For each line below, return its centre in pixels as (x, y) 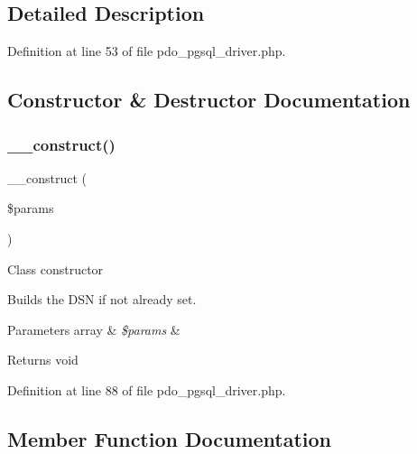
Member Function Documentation (170, 438)
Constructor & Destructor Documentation (209, 100)
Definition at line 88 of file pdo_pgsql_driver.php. (147, 389)
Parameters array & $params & (94, 329)
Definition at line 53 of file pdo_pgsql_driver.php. (147, 51)
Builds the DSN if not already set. (102, 299)
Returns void (43, 360)
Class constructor (56, 269)
